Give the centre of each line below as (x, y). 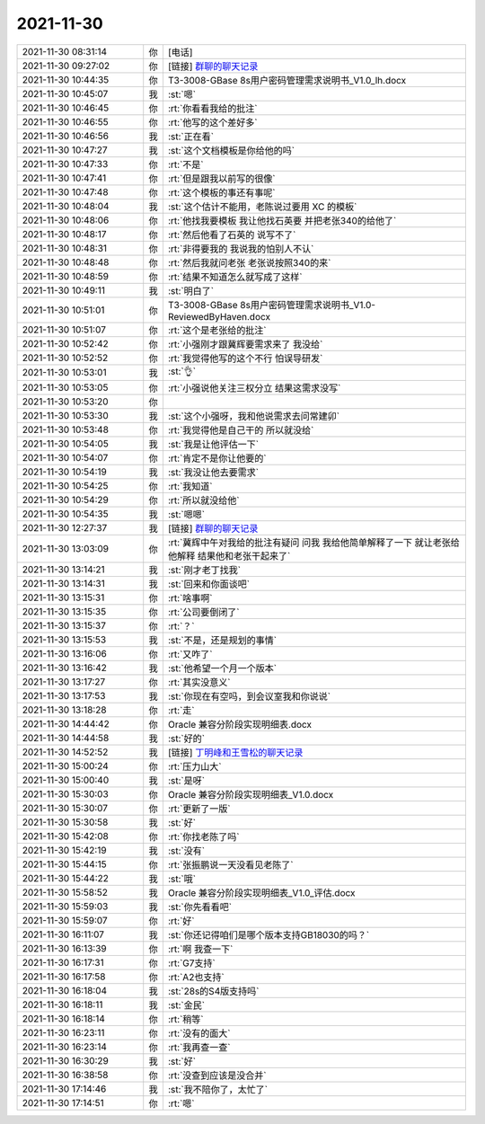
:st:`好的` (186, 739)
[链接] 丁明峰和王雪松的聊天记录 (235, 752)
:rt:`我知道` (190, 486)
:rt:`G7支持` (191, 963)
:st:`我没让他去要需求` (213, 472)
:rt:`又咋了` (190, 654)
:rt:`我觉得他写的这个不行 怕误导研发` (245, 358)
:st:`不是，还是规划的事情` (222, 640)
